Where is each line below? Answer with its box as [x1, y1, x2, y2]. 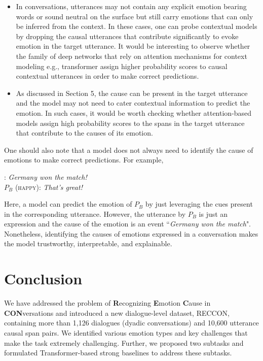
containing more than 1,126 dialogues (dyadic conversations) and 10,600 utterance [4, 317, 259, 328]
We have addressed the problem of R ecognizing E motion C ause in [4, 298, 211, 308]
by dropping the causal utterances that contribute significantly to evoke [16, 30, 239, 41]
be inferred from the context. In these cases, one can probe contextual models [16, 21, 257, 31]
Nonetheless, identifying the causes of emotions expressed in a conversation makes [4, 228, 258, 239]
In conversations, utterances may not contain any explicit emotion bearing [16, 1, 247, 11]
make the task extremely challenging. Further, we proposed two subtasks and [4, 337, 244, 348]
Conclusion [4, 268, 83, 289]
